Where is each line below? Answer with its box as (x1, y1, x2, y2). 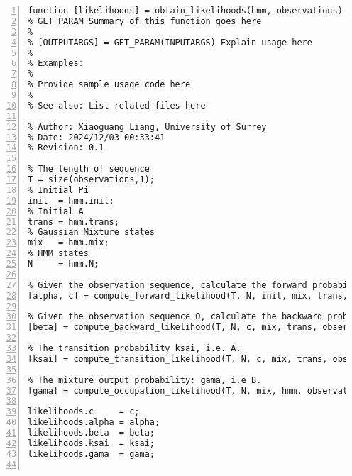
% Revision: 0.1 (28, 143, 104, 153)
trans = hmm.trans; (28, 216, 119, 227)
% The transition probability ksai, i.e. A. (28, 343, 241, 353)
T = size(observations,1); (28, 175, 155, 184)
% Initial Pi (28, 184, 89, 195)
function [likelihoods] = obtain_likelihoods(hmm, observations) (28, 6, 343, 16)
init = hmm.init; (28, 195, 114, 206)
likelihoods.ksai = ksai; (28, 438, 155, 448)
